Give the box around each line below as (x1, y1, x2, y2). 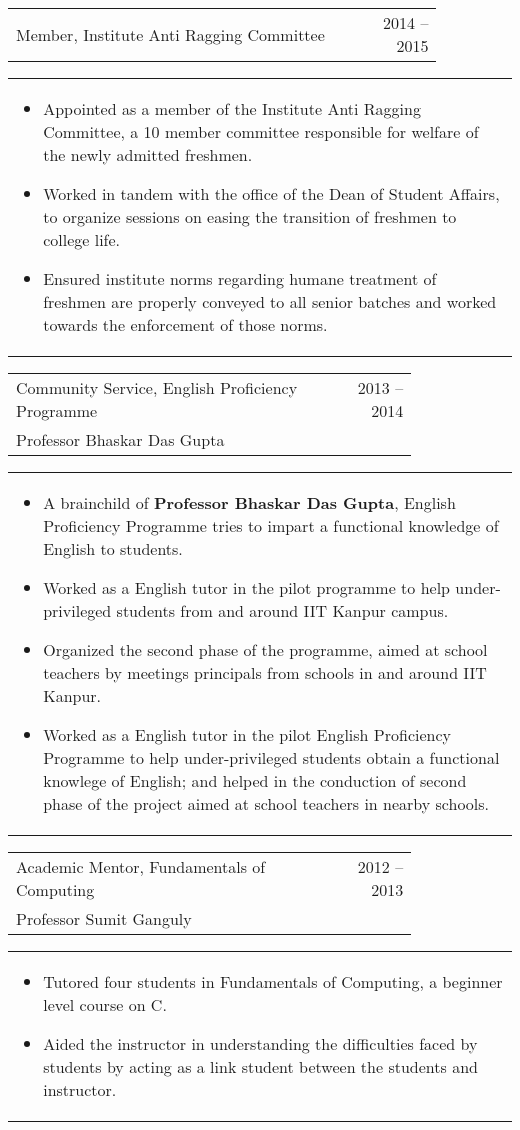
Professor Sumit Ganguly (16, 907, 192, 930)
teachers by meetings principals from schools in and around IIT (43, 661, 487, 684)
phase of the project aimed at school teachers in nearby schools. (43, 792, 490, 815)
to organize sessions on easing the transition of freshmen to (43, 205, 457, 228)
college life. (43, 228, 121, 251)
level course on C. (43, 993, 167, 1016)
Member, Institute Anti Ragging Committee (16, 22, 325, 46)
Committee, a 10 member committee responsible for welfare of (43, 120, 479, 143)
